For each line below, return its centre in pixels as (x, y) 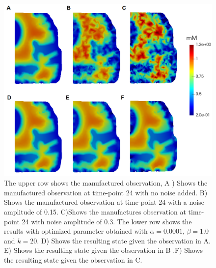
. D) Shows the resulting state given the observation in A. (124, 240)
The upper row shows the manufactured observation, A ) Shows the (106, 183)
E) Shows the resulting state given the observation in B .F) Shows (104, 250)
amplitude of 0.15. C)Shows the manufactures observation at (95, 212)
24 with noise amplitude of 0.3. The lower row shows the (107, 221)
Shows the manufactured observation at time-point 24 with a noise (104, 202)
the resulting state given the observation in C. (73, 260)
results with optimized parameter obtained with (76, 231)
